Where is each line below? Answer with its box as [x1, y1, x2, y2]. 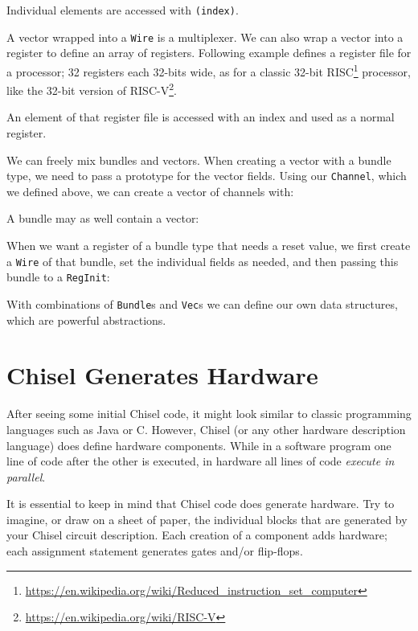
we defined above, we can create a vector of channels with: [6, 182, 294, 199]
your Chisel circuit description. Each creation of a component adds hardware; [6, 527, 387, 543]
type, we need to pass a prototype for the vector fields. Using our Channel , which [6, 167, 407, 184]
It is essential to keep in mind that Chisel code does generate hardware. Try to [6, 495, 395, 512]
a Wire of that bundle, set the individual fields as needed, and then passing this [6, 252, 399, 269]
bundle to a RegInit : [6, 268, 110, 285]
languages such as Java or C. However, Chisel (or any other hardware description [6, 420, 406, 437]
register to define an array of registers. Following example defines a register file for [6, 44, 412, 61]
